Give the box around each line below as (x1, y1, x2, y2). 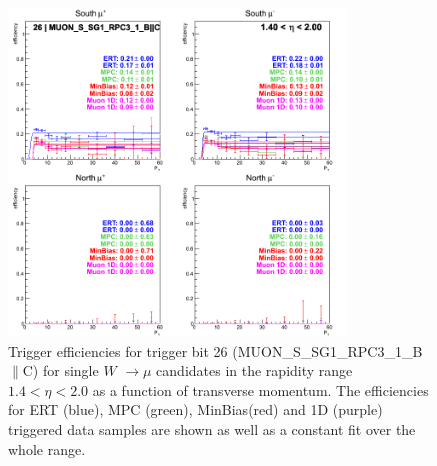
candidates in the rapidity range (156, 360, 353, 381)
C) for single (22, 360, 99, 381)
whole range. (8, 438, 86, 459)
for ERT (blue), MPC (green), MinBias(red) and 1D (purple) (8, 399, 383, 420)
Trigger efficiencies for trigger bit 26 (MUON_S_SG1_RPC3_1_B (8, 340, 423, 361)
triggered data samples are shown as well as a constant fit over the (8, 418, 416, 439)
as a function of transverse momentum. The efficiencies (92, 379, 429, 400)
